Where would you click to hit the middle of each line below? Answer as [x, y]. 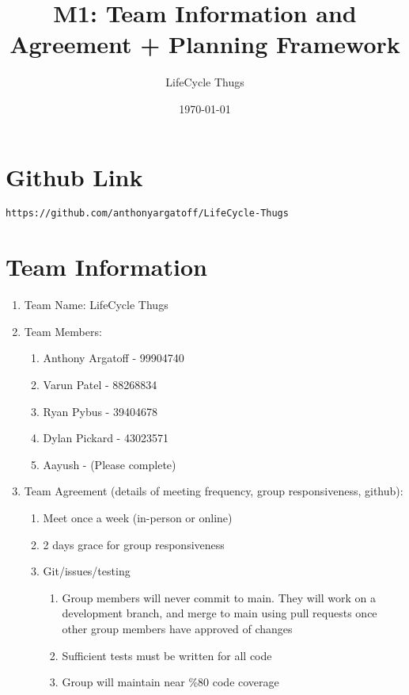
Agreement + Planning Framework [205, 44]
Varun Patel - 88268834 [100, 384]
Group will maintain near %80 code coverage [170, 682]
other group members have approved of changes [177, 628]
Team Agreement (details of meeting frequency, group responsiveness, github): [214, 491]
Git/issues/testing [87, 571]
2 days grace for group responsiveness [134, 544]
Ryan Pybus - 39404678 [100, 411]
